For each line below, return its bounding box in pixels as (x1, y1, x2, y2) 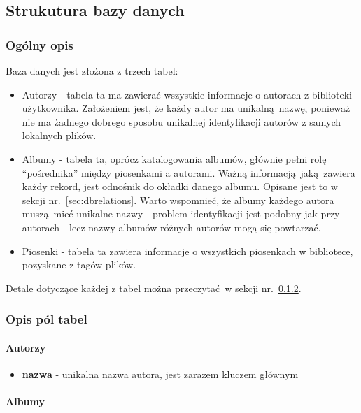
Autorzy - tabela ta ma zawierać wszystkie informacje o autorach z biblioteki (22, 87, 353, 101)
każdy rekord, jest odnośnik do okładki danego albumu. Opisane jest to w (22, 179, 338, 194)
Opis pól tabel (6, 310, 87, 328)
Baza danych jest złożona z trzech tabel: (6, 64, 178, 78)
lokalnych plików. (22, 128, 97, 143)
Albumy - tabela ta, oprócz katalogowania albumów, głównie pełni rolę (22, 151, 327, 166)
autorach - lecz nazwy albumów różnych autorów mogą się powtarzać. (22, 219, 321, 234)
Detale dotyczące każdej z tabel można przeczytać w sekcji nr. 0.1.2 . (6, 280, 302, 295)
